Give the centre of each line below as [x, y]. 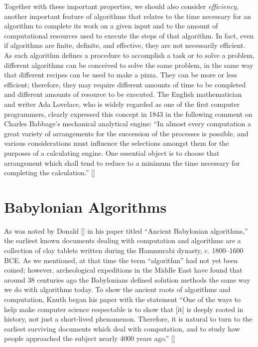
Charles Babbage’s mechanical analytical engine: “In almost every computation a [128, 124]
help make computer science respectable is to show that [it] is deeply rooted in [124, 309]
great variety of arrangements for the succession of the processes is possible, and [126, 133]
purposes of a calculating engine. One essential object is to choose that [112, 153]
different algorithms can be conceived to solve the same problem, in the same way [129, 65]
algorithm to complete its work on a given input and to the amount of [111, 26]
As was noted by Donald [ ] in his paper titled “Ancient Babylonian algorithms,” [126, 230]
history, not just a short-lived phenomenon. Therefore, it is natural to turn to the [128, 319]
